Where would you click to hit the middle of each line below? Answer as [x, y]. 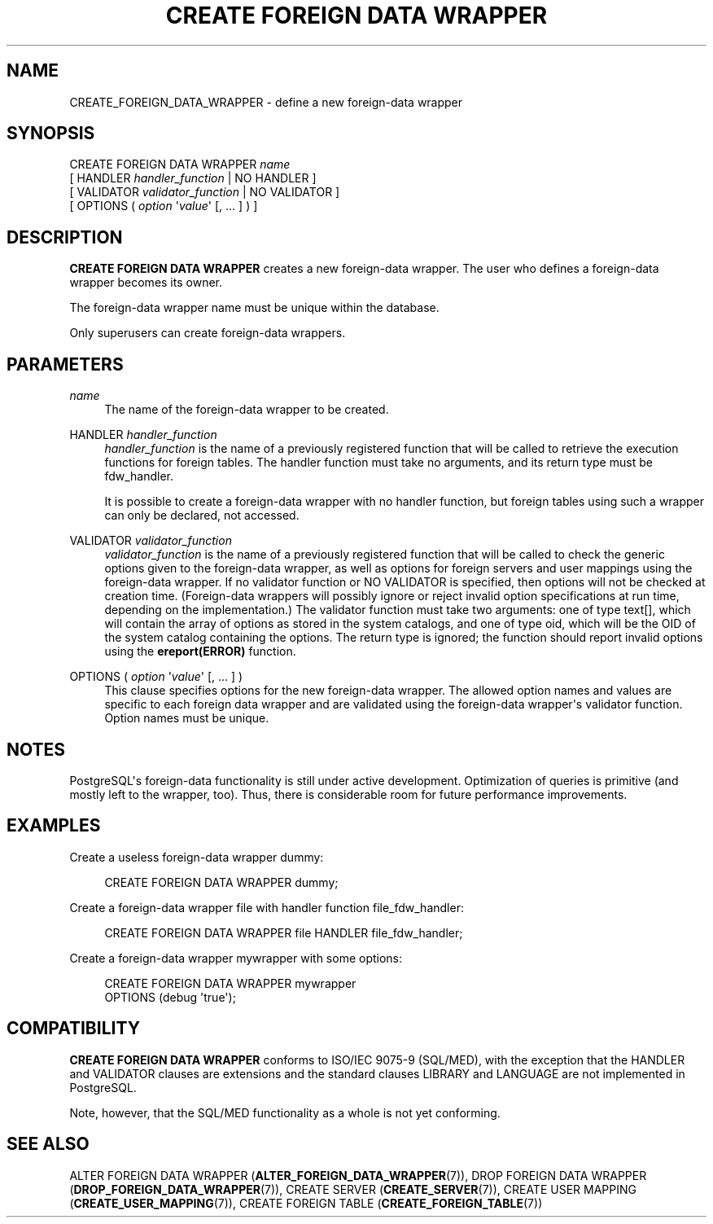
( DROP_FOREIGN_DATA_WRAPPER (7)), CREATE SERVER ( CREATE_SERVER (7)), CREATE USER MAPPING [353, 1189]
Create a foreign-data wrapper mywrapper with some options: [236, 958]
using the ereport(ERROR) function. [200, 651]
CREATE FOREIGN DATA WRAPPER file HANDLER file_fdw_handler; [284, 932]
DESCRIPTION [65, 237]
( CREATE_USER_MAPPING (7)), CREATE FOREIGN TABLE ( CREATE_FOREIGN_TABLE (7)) [306, 1203]
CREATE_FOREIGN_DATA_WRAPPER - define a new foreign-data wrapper [266, 102]
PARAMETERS [65, 364]
